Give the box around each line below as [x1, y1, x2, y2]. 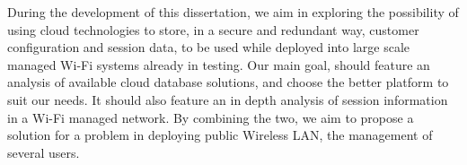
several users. [7, 143, 80, 161]
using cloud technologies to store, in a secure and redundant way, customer [7, 20, 419, 39]
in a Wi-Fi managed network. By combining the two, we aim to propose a [7, 108, 414, 126]
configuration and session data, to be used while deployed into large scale [7, 38, 410, 56]
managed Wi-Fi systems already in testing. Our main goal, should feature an [7, 55, 430, 74]
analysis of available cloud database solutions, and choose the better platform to [7, 73, 449, 91]
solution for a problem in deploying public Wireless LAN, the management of [7, 126, 433, 144]
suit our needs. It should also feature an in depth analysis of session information [7, 90, 448, 109]
